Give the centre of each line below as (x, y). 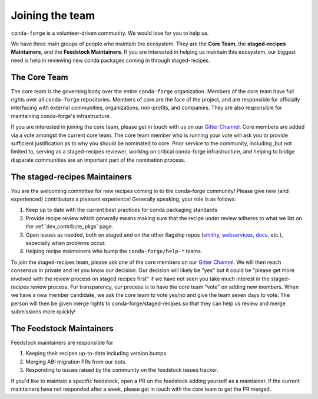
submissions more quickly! (43, 312)
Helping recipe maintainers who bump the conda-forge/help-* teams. (114, 251)
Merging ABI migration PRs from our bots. (76, 362)
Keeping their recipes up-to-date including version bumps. (97, 354)
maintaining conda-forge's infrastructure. (61, 116)
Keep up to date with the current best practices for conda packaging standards (122, 210)
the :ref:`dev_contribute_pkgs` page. (69, 227)
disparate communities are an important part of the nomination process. (98, 160)
